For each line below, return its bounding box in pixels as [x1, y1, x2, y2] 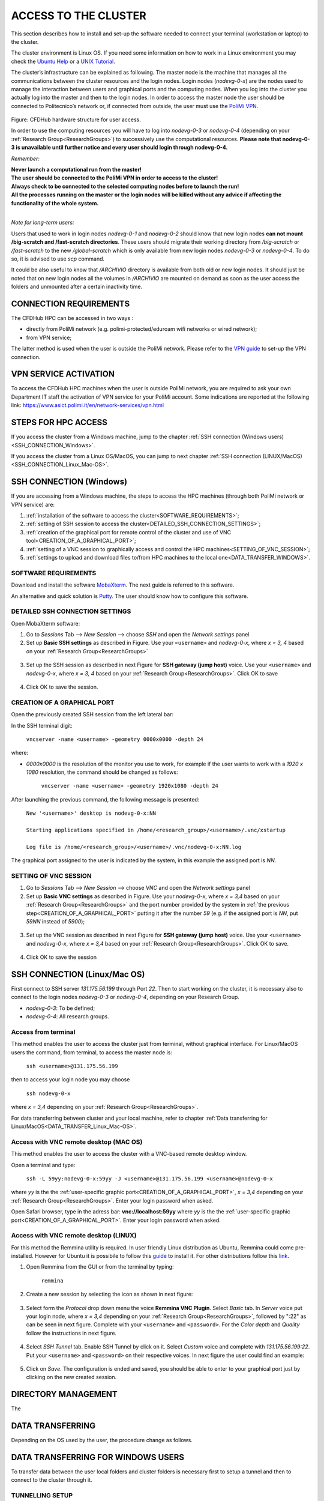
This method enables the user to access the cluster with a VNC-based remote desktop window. [11, 1150, 247, 1158]
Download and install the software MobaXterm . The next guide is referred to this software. [11, 581, 235, 588]
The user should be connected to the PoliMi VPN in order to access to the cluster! [11, 174, 218, 181]
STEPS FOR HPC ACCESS [11, 417, 107, 427]
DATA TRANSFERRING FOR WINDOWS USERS [11, 1452, 185, 1462]
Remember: [11, 155, 40, 162]
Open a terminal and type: [11, 1161, 76, 1168]
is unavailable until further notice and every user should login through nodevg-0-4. [16, 144, 228, 151]
